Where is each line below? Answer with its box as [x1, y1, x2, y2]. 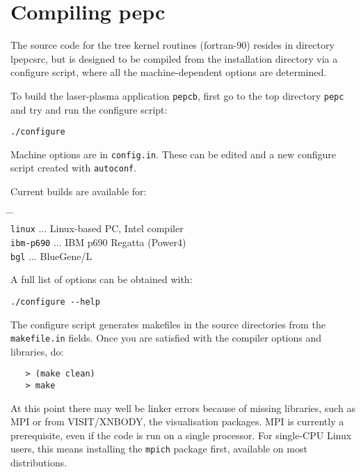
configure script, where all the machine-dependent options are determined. [10, 65, 327, 79]
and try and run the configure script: [10, 102, 168, 116]
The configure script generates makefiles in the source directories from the [10, 317, 326, 331]
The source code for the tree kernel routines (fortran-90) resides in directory [10, 38, 335, 52]
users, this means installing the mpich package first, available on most [10, 441, 307, 456]
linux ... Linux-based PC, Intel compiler [10, 221, 184, 236]
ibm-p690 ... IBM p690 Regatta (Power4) [10, 234, 186, 249]
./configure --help [10, 296, 100, 307]
